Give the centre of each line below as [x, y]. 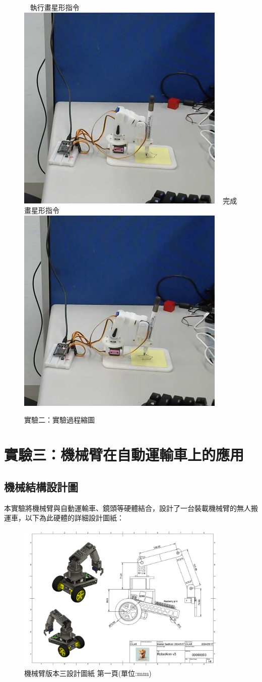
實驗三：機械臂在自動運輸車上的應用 [124, 455]
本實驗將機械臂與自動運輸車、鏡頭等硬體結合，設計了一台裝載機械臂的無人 [127, 508]
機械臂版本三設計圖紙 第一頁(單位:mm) [88, 673]
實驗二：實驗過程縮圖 [59, 420]
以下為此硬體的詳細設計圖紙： [74, 518]
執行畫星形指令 [55, 7]
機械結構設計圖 [41, 486]
